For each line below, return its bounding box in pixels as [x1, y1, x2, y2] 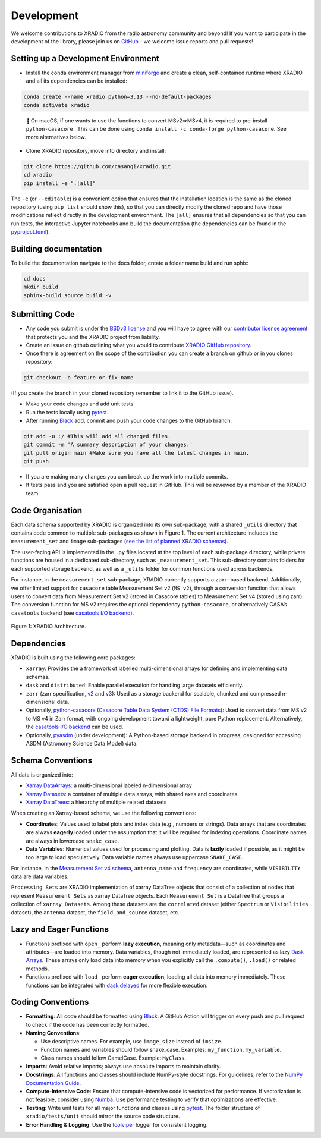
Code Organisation [11, 505, 83, 515]
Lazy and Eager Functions [11, 925, 109, 935]
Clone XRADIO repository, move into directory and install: [26, 147, 166, 154]
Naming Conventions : [26, 1029, 81, 1037]
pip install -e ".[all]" [23, 180, 96, 187]
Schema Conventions [11, 755, 93, 765]
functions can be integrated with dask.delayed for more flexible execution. [26, 982, 208, 989]
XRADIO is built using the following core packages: [11, 654, 136, 661]
